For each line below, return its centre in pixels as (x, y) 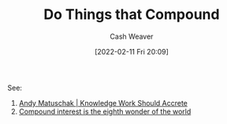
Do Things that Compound (132, 15)
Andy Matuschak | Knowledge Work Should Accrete (103, 103)
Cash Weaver (132, 36)
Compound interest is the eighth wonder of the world (105, 111)
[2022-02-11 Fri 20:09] (132, 51)
